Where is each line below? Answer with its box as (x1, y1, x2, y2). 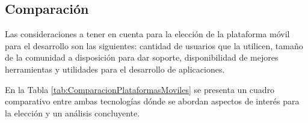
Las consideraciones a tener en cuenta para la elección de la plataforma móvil (5, 28, 290, 40)
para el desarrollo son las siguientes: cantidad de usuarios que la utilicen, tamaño (5, 39, 303, 52)
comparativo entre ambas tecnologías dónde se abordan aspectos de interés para (5, 95, 300, 107)
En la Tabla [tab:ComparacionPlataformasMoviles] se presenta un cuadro (5, 83, 275, 95)
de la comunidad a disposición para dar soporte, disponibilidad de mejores (5, 51, 279, 64)
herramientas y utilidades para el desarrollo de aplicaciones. (5, 62, 225, 75)
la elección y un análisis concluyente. (5, 106, 140, 119)
